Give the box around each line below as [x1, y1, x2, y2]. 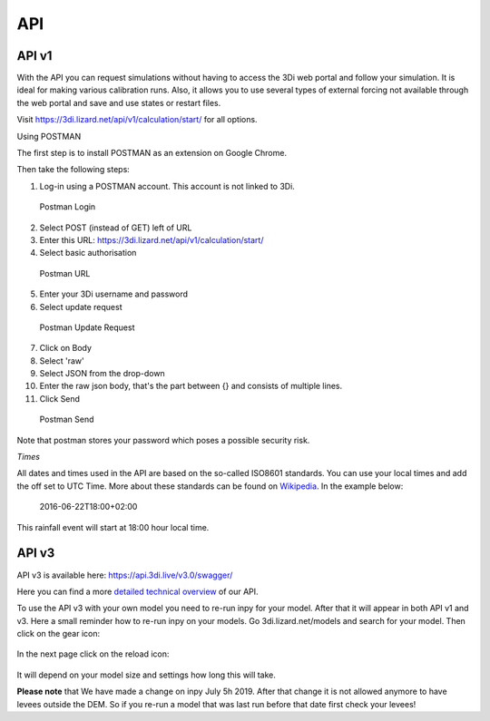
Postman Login [39, 201, 96, 212]
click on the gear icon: [16, 628, 101, 639]
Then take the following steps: [16, 164, 131, 175]
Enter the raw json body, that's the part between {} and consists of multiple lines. [39, 381, 343, 392]
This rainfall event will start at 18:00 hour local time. [16, 521, 210, 532]
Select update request [39, 301, 122, 312]
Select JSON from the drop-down [39, 368, 165, 379]
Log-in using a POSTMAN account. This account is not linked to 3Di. [39, 180, 295, 191]
